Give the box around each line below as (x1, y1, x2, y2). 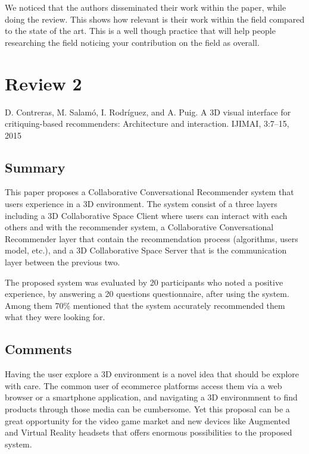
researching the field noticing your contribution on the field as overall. (5, 36, 260, 48)
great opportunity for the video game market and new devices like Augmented (5, 414, 290, 427)
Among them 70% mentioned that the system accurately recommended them (5, 299, 285, 311)
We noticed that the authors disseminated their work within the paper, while (5, 1, 286, 13)
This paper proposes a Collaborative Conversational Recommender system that (5, 186, 294, 198)
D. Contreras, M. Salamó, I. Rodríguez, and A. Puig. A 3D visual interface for (5, 105, 291, 118)
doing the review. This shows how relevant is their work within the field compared (5, 12, 305, 25)
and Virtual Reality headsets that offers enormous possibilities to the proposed (5, 426, 292, 439)
